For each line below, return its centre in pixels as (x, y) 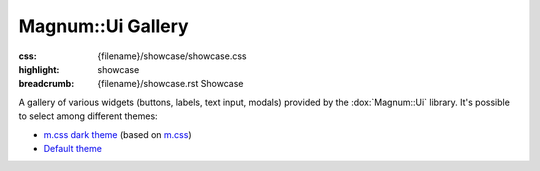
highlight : (39, 69)
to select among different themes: (88, 116)
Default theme (72, 148)
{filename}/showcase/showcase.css (172, 56)
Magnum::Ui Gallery (103, 26)
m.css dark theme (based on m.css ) (117, 134)
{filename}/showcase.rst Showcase (170, 84)
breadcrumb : (46, 84)
